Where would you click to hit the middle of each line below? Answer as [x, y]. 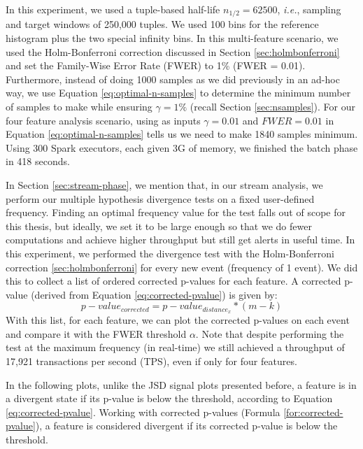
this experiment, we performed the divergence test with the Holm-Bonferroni [170, 253]
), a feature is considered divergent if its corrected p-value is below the [186, 426]
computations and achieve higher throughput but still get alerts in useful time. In [180, 240]
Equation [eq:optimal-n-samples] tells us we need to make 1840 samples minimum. [182, 134]
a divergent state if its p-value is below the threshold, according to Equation [169, 398]
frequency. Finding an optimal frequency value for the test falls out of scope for [176, 212]
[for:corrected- [313, 412]
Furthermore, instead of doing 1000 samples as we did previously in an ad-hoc [173, 79]
